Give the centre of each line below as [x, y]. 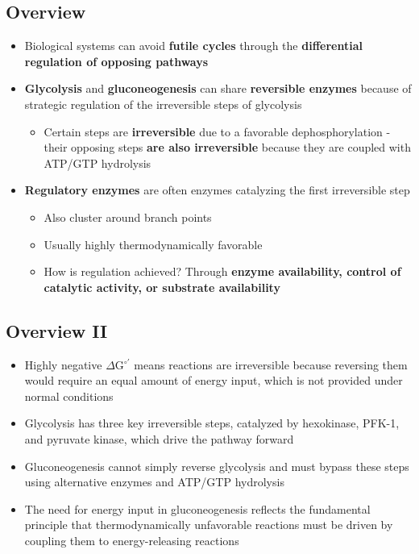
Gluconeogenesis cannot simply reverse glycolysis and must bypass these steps [217, 466]
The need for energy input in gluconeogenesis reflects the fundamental [197, 508]
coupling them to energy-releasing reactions [132, 540]
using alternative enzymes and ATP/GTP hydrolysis [154, 482]
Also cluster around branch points [128, 217]
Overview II [57, 330]
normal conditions [69, 396]
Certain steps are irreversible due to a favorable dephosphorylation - [217, 131]
